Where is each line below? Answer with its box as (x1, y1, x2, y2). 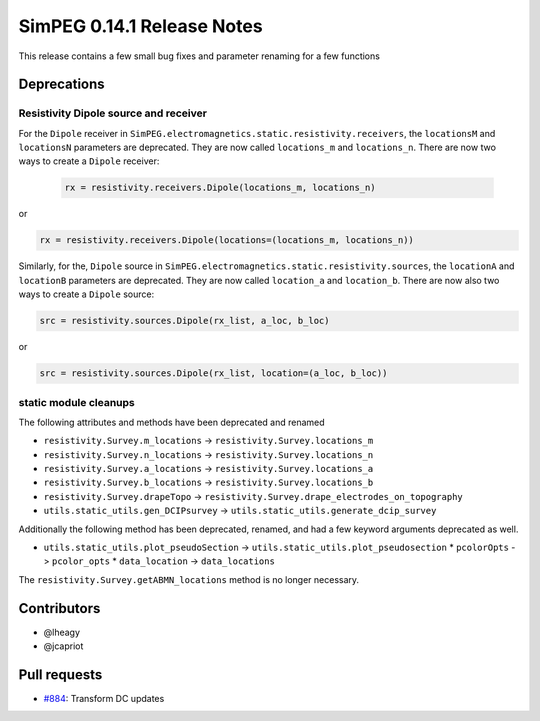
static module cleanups (18, 395, 135, 409)
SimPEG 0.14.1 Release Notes (18, 15, 264, 37)
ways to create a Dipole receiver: (18, 155, 160, 167)
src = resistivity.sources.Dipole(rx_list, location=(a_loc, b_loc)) (39, 368, 388, 379)
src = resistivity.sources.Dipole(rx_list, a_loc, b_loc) (39, 315, 330, 327)
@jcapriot (43, 640, 84, 652)
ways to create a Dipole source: (18, 288, 155, 300)
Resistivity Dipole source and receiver (18, 106, 207, 120)
